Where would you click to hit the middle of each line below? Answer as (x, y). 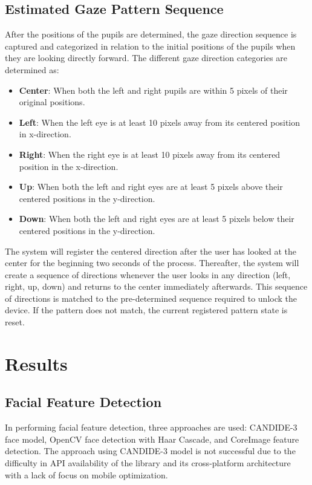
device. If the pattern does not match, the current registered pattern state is (146, 310)
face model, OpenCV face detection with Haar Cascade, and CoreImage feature (152, 439)
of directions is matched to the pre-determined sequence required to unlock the (151, 298)
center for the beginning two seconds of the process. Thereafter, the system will (152, 263)
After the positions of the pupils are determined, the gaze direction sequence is (151, 34)
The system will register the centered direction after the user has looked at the (151, 251)
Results (36, 363)
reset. (15, 322)
